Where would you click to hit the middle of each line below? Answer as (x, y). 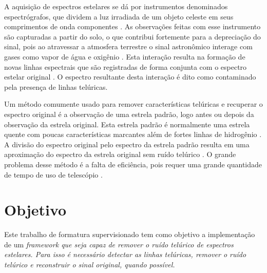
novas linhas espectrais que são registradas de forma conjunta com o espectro (126, 66)
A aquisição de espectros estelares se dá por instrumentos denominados (116, 6)
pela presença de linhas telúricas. (56, 86)
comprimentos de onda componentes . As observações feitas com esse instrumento (132, 26)
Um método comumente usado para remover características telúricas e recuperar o (133, 104)
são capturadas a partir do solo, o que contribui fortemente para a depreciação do (132, 36)
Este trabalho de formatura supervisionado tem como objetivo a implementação (130, 234)
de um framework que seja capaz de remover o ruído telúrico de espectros (119, 244)
